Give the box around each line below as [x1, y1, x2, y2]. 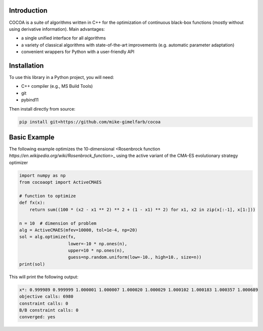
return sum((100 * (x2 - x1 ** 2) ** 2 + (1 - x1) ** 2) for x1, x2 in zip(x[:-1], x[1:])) [29, 207, 256, 212]
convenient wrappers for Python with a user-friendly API [21, 49, 135, 55]
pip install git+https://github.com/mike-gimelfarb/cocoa [19, 119, 161, 124]
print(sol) [19, 261, 45, 267]
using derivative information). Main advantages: [9, 26, 105, 32]
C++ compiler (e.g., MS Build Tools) [21, 83, 93, 89]
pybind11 [21, 97, 39, 103]
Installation [9, 61, 44, 70]
